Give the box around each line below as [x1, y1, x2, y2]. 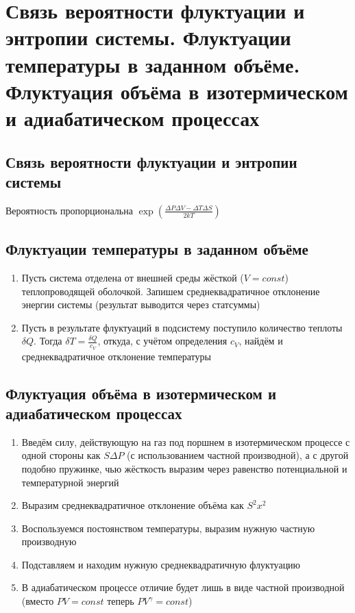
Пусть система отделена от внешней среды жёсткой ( [21, 270, 244, 284]
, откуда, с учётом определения [97, 334, 228, 348]
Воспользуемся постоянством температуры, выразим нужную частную [21, 521, 315, 535]
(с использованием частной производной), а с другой [127, 448, 349, 462]
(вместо [21, 594, 54, 608]
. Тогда [34, 334, 62, 348]
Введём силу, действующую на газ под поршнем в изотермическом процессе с [21, 434, 350, 449]
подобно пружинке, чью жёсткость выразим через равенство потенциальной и [21, 461, 347, 475]
